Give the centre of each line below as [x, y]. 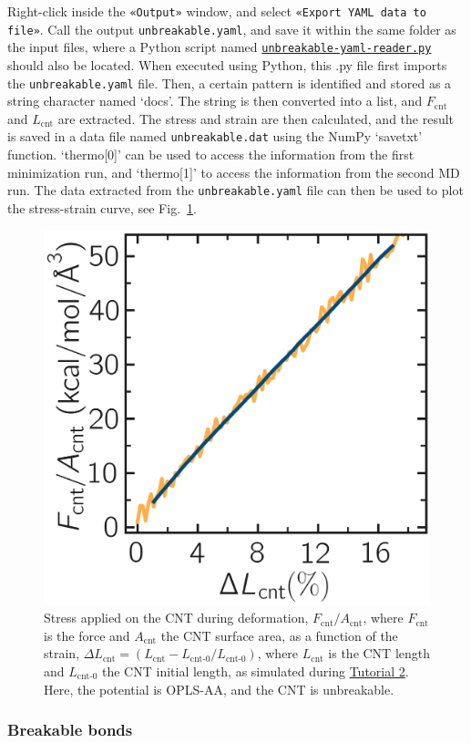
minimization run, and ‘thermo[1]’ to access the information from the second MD [234, 172]
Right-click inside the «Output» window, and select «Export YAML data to [217, 11]
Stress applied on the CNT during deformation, [176, 618]
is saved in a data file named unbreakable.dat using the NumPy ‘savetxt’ [215, 136]
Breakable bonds [70, 730]
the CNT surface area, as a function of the [279, 635]
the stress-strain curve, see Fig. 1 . [102, 207]
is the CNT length [379, 653]
